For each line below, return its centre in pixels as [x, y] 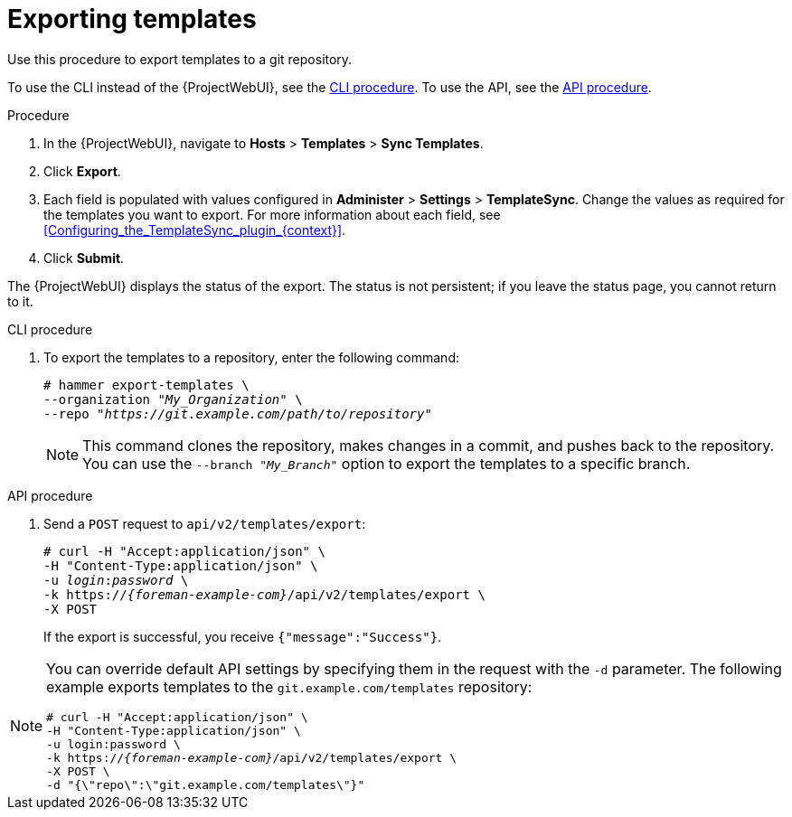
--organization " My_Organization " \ [173, 399]
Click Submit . [84, 258]
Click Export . [82, 171]
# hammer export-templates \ [146, 385]
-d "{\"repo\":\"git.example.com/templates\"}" [206, 784]
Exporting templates [132, 19]
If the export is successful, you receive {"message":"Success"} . [243, 636]
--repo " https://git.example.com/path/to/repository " [238, 413]
